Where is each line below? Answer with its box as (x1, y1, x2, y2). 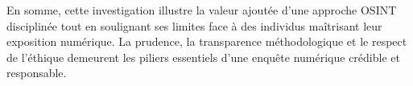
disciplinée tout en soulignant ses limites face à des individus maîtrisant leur (6, 17, 382, 34)
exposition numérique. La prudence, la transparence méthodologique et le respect (6, 33, 407, 50)
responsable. (6, 64, 67, 81)
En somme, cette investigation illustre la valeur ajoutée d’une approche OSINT (6, 2, 397, 18)
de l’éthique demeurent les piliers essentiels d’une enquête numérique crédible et (6, 48, 400, 65)
